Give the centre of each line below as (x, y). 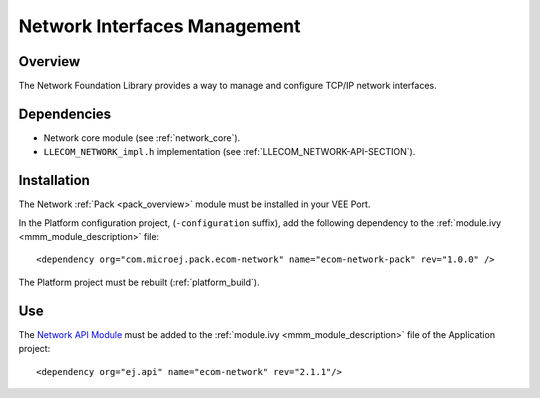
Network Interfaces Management (159, 26)
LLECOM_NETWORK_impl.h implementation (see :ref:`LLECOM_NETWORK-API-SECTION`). (229, 152)
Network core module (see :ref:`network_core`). (142, 137)
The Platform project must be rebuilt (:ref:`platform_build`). (139, 282)
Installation (54, 180)
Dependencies (65, 113)
